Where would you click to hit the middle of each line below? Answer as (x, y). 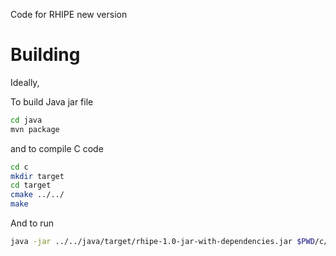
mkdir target (37, 176)
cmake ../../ (37, 195)
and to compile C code (57, 148)
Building (45, 55)
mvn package (35, 129)
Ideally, (25, 82)
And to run (32, 223)
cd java (26, 120)
